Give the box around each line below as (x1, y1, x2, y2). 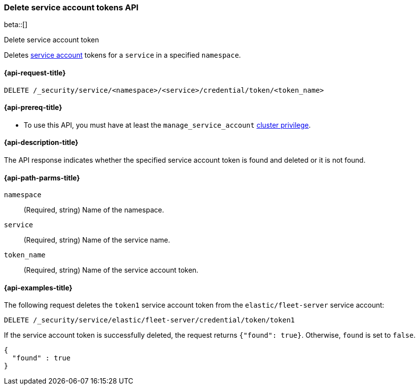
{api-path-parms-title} (4, 173, 80, 182)
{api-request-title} (4, 68, 66, 77)
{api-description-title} (4, 138, 78, 147)
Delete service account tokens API (4, 2, 139, 12)
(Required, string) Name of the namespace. (24, 206, 164, 214)
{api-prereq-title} (4, 103, 63, 112)
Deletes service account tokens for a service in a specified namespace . (4, 51, 241, 60)
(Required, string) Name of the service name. (24, 236, 170, 245)
